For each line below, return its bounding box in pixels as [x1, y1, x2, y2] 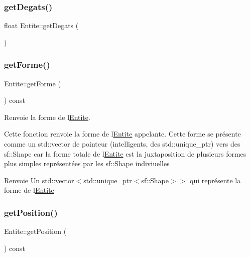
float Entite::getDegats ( [4, 20, 79, 31]
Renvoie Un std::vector [4, 175, 74, 185]
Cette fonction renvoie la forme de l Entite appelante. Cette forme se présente [4, 128, 241, 139]
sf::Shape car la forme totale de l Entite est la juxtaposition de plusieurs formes [4, 148, 246, 159]
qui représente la [189, 175, 241, 185]
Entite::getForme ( [4, 78, 61, 88]
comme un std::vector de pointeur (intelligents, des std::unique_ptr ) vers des [4, 139, 240, 149]
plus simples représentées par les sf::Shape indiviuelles [4, 158, 170, 169]
